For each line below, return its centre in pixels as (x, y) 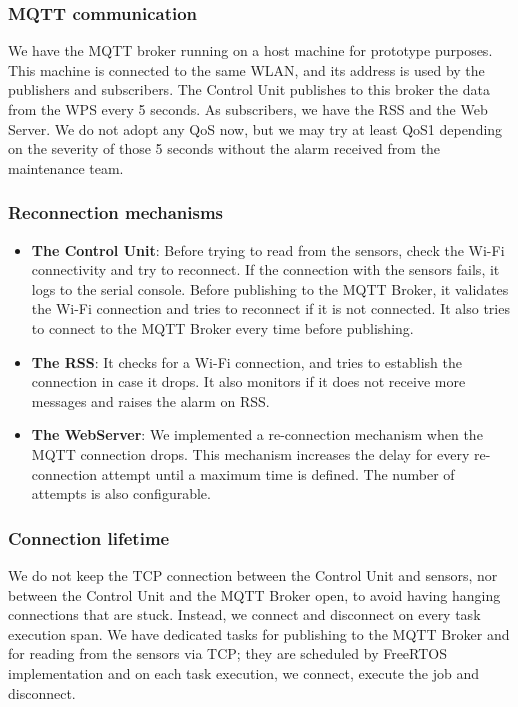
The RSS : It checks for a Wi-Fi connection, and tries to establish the (246, 361)
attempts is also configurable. (121, 493)
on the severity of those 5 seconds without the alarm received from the (224, 148)
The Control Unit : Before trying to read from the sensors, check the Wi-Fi (268, 249)
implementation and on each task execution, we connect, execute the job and (243, 672)
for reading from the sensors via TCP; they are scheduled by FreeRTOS (228, 653)
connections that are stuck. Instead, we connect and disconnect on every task (244, 614)
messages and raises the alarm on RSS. (150, 400)
